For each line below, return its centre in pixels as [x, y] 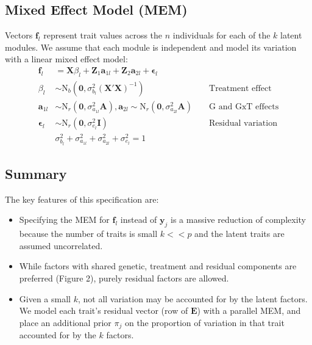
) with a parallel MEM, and [249, 310]
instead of [139, 220]
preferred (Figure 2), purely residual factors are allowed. [124, 278]
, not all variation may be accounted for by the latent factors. [193, 298]
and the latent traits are [239, 234]
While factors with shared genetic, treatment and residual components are [158, 266]
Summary [36, 173]
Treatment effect [240, 88]
